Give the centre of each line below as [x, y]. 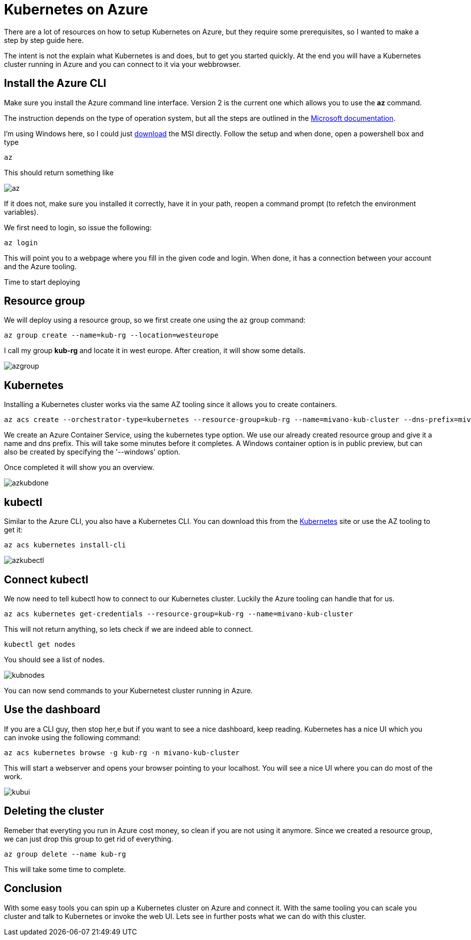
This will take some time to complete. [65, 869]
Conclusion [33, 889]
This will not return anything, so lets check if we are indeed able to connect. [129, 629]
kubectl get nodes [40, 644]
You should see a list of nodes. [54, 659]
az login [21, 242]
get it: [13, 530]
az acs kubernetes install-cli [65, 545]
